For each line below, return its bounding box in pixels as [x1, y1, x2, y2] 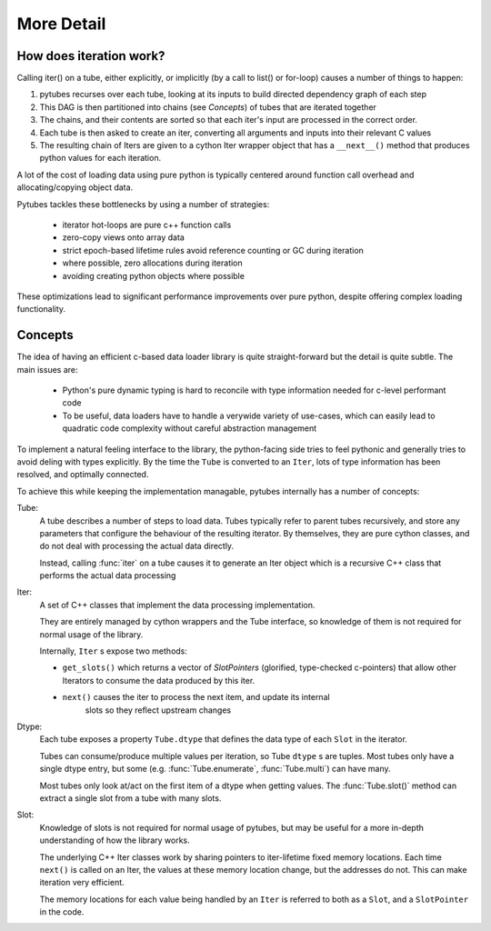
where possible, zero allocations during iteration [62, 257, 243, 268]
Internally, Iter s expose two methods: [39, 646, 188, 656]
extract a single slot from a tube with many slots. [39, 792, 222, 804]
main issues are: [16, 364, 78, 375]
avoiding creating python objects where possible [62, 270, 245, 281]
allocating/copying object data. [16, 182, 134, 193]
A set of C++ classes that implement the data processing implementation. [39, 599, 316, 610]
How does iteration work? [16, 48, 165, 64]
